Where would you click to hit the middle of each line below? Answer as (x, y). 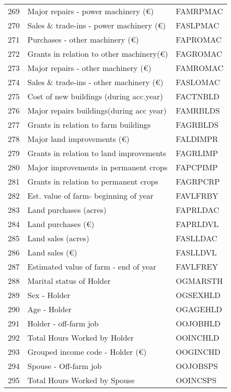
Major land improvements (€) (79, 139)
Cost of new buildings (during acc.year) (95, 96)
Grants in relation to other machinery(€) (98, 54)
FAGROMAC (199, 54)
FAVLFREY (197, 266)
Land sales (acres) (58, 238)
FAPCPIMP (197, 167)
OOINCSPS (196, 380)
